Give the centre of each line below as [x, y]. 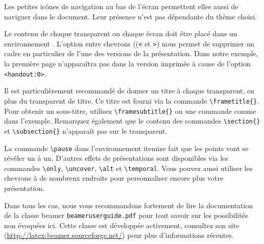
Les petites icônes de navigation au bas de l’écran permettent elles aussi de [121, 6]
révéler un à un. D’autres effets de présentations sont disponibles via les [116, 158]
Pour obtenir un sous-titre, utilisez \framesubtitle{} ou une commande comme [130, 111]
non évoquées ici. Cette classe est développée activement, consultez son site [122, 225]
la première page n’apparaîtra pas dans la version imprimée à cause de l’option [127, 64]
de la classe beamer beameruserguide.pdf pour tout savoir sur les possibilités [126, 215]
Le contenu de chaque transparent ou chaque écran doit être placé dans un [121, 33]
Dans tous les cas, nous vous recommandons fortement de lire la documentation [129, 205]
